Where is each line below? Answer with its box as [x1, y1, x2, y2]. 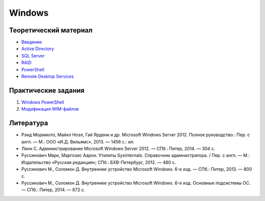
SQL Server [21, 53, 45, 58]
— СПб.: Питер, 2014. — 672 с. [21, 187, 85, 193]
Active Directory [21, 46, 54, 52]
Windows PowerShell [21, 99, 64, 105]
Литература [9, 119, 49, 127]
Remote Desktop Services [21, 74, 74, 80]
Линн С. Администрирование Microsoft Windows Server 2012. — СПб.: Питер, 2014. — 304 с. [21, 145, 215, 151]
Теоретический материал [9, 26, 93, 34]
